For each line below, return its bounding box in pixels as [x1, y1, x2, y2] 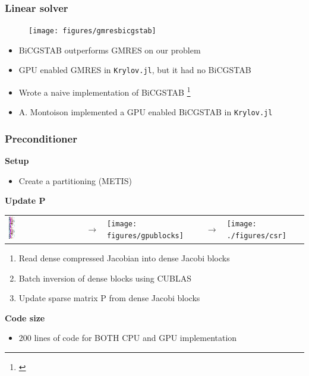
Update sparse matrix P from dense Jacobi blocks [18, 292, 200, 304]
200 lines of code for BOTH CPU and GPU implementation [18, 331, 237, 344]
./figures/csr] [226, 231, 286, 240]
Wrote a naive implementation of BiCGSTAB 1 [18, 84, 191, 98]
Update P [5, 194, 46, 207]
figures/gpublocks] [107, 231, 184, 240]
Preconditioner [5, 131, 77, 146]
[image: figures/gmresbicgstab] [29, 27, 156, 36]
